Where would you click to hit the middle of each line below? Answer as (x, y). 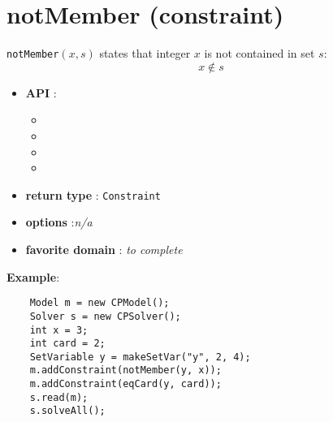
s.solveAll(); (67, 411)
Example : (33, 276)
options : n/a (59, 222)
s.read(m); (59, 397)
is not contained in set (259, 53)
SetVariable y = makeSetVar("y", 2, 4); (140, 357)
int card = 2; (67, 344)
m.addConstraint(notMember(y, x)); (125, 370)
